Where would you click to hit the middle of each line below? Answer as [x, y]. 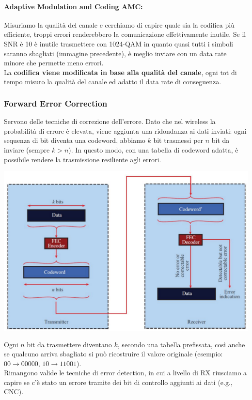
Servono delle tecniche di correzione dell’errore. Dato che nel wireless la [110, 121]
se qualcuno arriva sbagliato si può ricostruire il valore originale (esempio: [113, 354]
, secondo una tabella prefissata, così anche [181, 344]
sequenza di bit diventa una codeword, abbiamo [75, 140]
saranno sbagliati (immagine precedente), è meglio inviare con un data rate [115, 53]
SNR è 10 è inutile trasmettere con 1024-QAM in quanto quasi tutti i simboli [118, 43]
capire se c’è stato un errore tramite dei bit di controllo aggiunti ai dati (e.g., [118, 382]
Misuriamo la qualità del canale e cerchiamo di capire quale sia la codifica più [119, 24]
